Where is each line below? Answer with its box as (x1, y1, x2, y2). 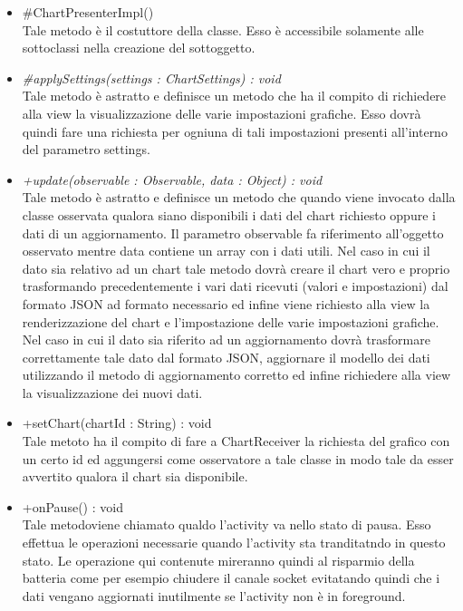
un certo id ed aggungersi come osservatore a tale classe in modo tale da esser (22, 449, 454, 468)
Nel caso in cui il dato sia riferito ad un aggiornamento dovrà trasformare (22, 330, 430, 349)
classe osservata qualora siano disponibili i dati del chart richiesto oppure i (22, 205, 436, 224)
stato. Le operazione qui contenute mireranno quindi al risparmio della (22, 550, 415, 569)
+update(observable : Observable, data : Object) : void (22, 170, 323, 189)
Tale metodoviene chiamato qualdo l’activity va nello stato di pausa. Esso (22, 515, 431, 534)
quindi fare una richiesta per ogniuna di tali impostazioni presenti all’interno (22, 121, 448, 141)
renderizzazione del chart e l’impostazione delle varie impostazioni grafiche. (22, 312, 439, 331)
